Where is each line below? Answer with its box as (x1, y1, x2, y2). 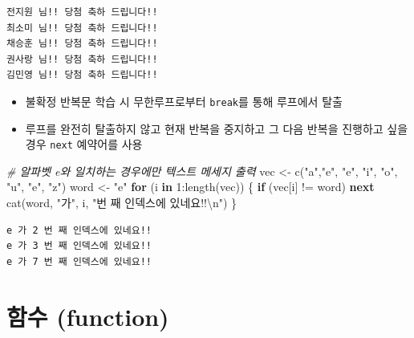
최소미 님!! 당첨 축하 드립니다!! (6, 22, 158, 34)
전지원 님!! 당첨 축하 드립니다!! (6, 6, 158, 18)
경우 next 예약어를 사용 (25, 136, 143, 153)
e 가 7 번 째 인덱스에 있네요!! (6, 255, 152, 267)
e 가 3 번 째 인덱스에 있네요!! (6, 240, 152, 252)
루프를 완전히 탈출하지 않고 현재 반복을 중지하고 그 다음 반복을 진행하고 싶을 (25, 120, 408, 136)
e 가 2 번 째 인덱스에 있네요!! (6, 224, 152, 236)
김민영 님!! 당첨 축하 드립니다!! (6, 69, 158, 81)
